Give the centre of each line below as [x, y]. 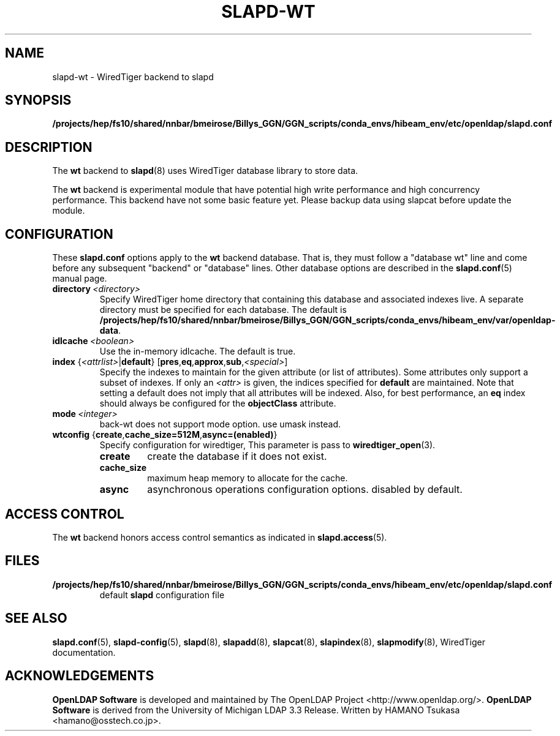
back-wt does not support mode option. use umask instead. [220, 424]
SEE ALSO [36, 618]
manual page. [80, 279]
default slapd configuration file [162, 595]
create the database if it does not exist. [237, 456]
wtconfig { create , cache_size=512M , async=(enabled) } [165, 435]
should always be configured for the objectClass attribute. [218, 404]
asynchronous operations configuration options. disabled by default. [305, 490]
